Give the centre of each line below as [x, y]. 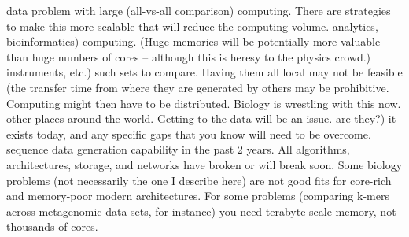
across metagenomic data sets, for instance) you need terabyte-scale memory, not [201, 211]
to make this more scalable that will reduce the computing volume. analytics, [192, 26]
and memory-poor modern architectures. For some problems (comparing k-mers [198, 196]
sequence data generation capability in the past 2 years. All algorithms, [178, 149]
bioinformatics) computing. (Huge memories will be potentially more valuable [193, 41]
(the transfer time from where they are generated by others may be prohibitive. [198, 87]
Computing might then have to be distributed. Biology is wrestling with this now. [204, 103]
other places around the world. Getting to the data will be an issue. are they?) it [201, 119]
